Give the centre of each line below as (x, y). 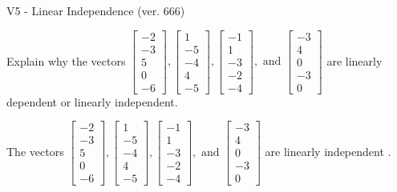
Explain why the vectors (66, 60)
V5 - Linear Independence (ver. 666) (96, 10)
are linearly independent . (328, 151)
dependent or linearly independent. (92, 101)
